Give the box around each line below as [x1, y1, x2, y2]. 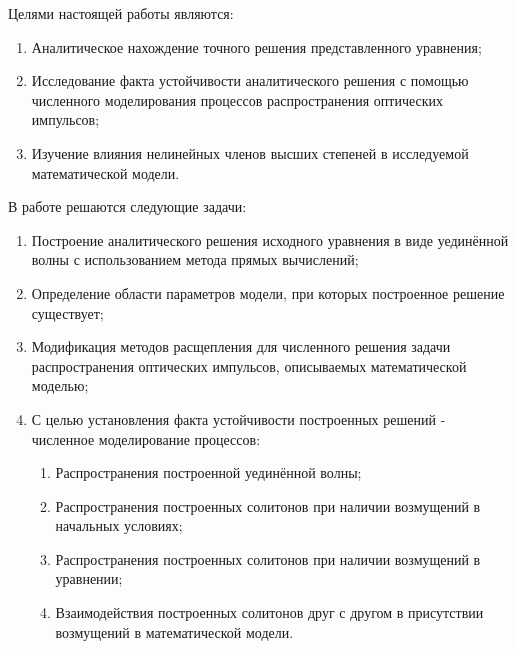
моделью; [31, 375, 89, 396]
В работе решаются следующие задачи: [8, 196, 247, 217]
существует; [31, 302, 104, 323]
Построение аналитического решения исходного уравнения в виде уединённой [31, 229, 509, 250]
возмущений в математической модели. [55, 621, 294, 642]
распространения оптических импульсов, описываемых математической [31, 355, 467, 376]
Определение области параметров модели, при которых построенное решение [31, 282, 505, 303]
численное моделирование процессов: [31, 428, 261, 449]
